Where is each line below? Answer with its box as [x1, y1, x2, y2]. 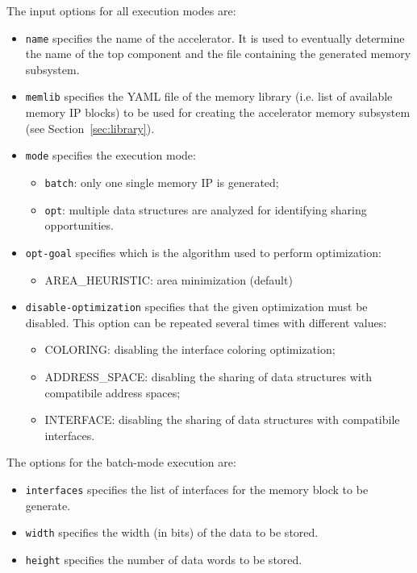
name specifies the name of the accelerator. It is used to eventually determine [25, 29, 405, 46]
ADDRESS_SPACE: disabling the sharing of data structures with [44, 367, 372, 384]
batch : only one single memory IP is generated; [44, 173, 279, 190]
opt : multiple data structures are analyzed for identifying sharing [44, 201, 367, 218]
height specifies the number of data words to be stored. [25, 550, 302, 567]
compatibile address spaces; [44, 384, 181, 401]
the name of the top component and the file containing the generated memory [25, 45, 411, 62]
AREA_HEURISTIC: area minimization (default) [44, 271, 293, 288]
